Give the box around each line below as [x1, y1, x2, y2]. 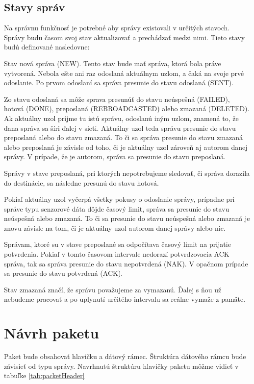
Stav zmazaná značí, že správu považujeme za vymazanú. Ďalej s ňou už [4, 284, 222, 294]
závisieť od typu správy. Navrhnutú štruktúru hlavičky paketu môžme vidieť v [4, 360, 239, 371]
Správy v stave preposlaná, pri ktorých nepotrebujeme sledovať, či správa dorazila [4, 168, 250, 178]
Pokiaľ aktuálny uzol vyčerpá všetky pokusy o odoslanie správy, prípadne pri [4, 194, 235, 204]
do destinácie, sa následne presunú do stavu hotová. [4, 177, 159, 188]
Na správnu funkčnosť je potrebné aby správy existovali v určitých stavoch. [4, 23, 230, 33]
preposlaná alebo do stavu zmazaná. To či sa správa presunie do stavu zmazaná [4, 132, 243, 143]
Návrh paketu [4, 323, 99, 343]
